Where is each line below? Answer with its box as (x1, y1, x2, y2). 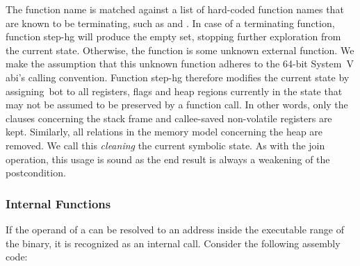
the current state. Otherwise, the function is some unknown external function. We (6, 42, 354, 57)
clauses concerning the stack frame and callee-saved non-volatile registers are (6, 110, 332, 125)
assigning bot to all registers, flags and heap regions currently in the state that (6, 83, 343, 98)
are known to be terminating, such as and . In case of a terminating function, (6, 15, 335, 30)
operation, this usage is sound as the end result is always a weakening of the (6, 151, 330, 166)
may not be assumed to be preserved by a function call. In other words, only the (6, 97, 348, 112)
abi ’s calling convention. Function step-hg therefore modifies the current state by (6, 69, 350, 84)
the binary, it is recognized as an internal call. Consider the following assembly (6, 235, 341, 250)
